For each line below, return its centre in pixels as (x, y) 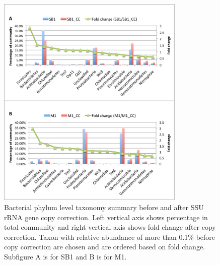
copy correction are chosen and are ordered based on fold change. (104, 247)
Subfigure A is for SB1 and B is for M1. (65, 256)
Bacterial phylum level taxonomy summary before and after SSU (104, 207)
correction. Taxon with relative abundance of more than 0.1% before (110, 237)
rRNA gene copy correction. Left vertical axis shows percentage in (106, 217)
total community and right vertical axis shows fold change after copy (110, 227)
